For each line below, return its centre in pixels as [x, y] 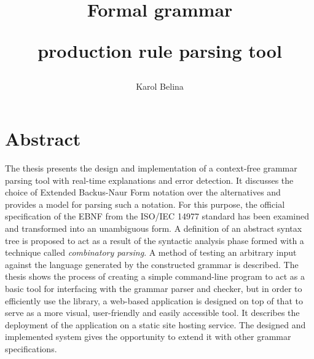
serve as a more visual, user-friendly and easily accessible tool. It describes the [152, 313]
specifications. [31, 349]
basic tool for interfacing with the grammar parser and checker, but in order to [154, 289]
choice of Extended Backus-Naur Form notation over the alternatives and [143, 192]
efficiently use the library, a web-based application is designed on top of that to [154, 300]
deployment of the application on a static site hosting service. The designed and [155, 324]
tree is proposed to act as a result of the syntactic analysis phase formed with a [155, 240]
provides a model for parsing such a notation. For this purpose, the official [145, 204]
